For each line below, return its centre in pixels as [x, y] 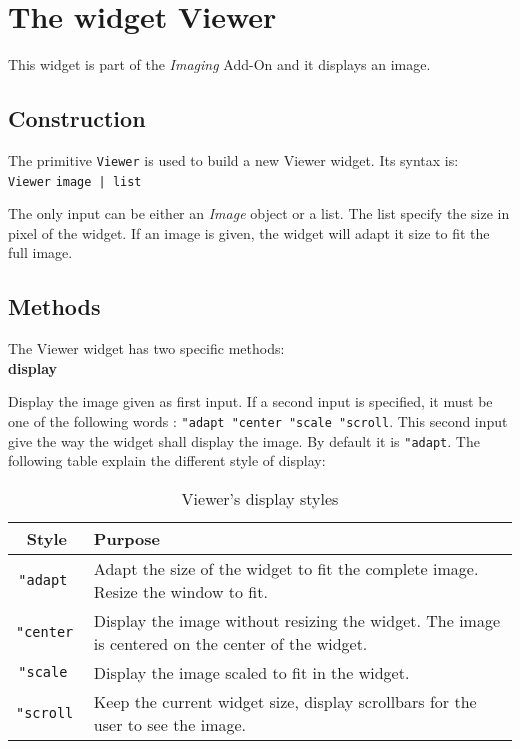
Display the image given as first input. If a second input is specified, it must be [250, 401]
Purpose [126, 538]
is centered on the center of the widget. [230, 643]
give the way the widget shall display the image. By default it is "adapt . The [244, 440]
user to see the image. [170, 724]
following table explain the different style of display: [167, 460]
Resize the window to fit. [180, 591]
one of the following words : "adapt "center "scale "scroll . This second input [258, 421]
